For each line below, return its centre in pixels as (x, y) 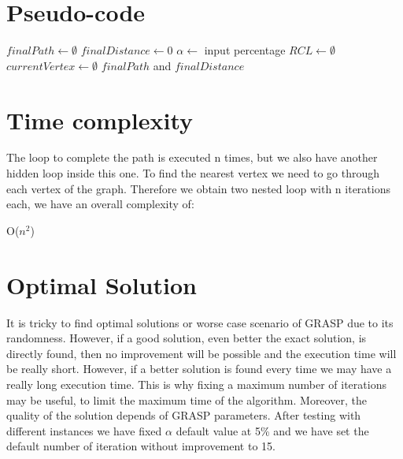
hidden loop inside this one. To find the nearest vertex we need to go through (193, 173)
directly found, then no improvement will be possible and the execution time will (201, 353)
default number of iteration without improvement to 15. (141, 446)
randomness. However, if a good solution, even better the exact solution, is (187, 338)
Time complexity (100, 119)
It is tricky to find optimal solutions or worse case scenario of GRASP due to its (200, 322)
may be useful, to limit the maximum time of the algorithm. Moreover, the (187, 399)
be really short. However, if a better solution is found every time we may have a (199, 369)
